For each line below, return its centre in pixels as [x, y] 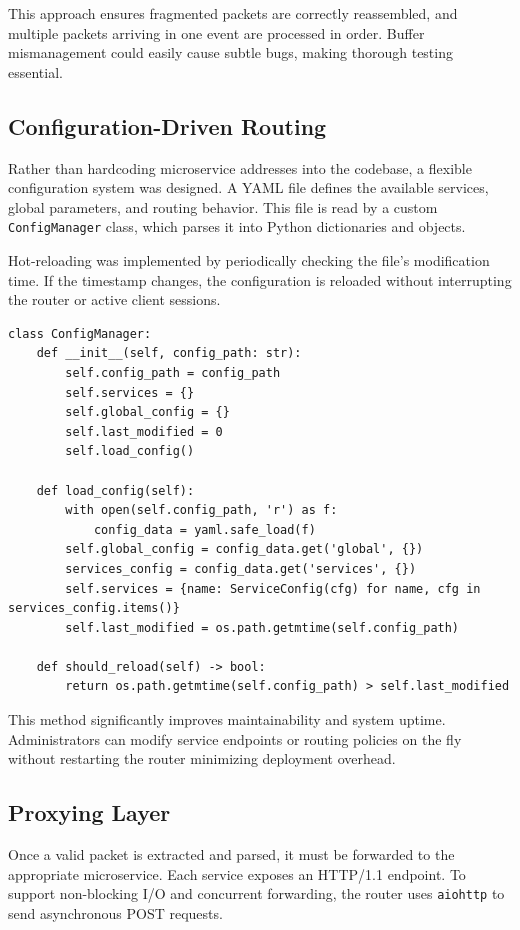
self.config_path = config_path [173, 372]
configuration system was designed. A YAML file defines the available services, [248, 187]
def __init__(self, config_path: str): [169, 353]
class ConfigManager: [80, 333]
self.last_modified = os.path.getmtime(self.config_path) [262, 627]
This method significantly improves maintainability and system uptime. [227, 719]
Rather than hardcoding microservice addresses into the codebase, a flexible [240, 167]
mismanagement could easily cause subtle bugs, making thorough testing [230, 52]
